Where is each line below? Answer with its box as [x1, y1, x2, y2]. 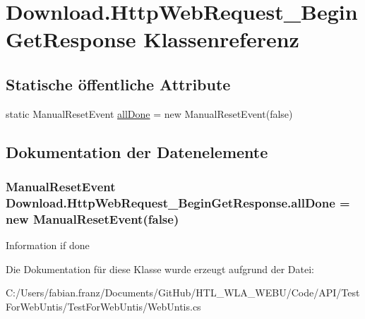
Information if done [6, 238, 90, 253]
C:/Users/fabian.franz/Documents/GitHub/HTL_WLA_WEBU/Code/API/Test [6, 285, 360, 300]
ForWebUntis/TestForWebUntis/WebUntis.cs [6, 299, 201, 313]
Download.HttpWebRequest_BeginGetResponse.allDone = [6, 193, 350, 211]
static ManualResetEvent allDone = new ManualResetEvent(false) [6, 106, 293, 121]
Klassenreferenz [143, 25, 299, 54]
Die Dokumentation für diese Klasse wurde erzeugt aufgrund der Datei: [6, 261, 314, 276]
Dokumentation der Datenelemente [6, 140, 268, 162]
